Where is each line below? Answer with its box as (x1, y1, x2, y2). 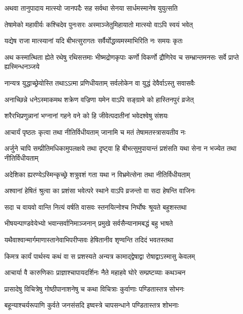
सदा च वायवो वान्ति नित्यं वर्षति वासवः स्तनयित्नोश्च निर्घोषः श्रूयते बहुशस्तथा (4, 202, 187, 212)
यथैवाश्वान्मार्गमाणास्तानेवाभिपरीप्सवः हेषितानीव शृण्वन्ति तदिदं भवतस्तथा (4, 234, 173, 244)
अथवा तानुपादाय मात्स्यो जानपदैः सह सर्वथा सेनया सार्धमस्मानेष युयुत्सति (4, 3, 178, 13)
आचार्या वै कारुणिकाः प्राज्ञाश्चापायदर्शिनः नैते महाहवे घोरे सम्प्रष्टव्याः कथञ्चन (4, 267, 186, 277)
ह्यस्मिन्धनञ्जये (4, 61, 39, 72)
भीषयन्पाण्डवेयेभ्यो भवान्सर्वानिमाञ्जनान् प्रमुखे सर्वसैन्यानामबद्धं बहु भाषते (4, 218, 173, 228)
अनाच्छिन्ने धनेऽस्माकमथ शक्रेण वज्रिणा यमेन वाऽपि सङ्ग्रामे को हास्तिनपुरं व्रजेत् (4, 94, 194, 104)
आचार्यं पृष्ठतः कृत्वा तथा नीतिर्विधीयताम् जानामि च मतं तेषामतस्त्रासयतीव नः (4, 127, 186, 137)
